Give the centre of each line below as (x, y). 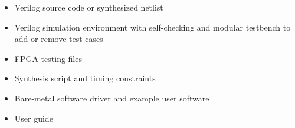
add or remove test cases (59, 39)
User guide (34, 118)
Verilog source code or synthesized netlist (89, 7)
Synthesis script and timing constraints (85, 78)
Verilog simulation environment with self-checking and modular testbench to (153, 27)
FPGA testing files (48, 58)
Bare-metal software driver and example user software (112, 98)
